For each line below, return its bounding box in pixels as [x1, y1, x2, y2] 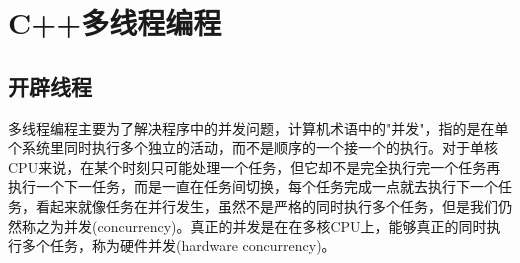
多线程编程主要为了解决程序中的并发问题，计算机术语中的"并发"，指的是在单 [8, 117, 509, 138]
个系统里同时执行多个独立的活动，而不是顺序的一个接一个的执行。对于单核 [8, 137, 498, 158]
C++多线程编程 [8, 2, 222, 43]
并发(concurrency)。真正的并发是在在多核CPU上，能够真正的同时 [63, 215, 487, 236]
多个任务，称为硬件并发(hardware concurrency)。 [21, 235, 336, 256]
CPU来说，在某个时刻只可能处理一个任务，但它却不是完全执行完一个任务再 [8, 156, 501, 177]
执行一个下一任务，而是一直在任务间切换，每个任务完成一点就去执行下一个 [8, 176, 498, 197]
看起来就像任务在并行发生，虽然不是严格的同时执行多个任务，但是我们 [35, 195, 498, 216]
